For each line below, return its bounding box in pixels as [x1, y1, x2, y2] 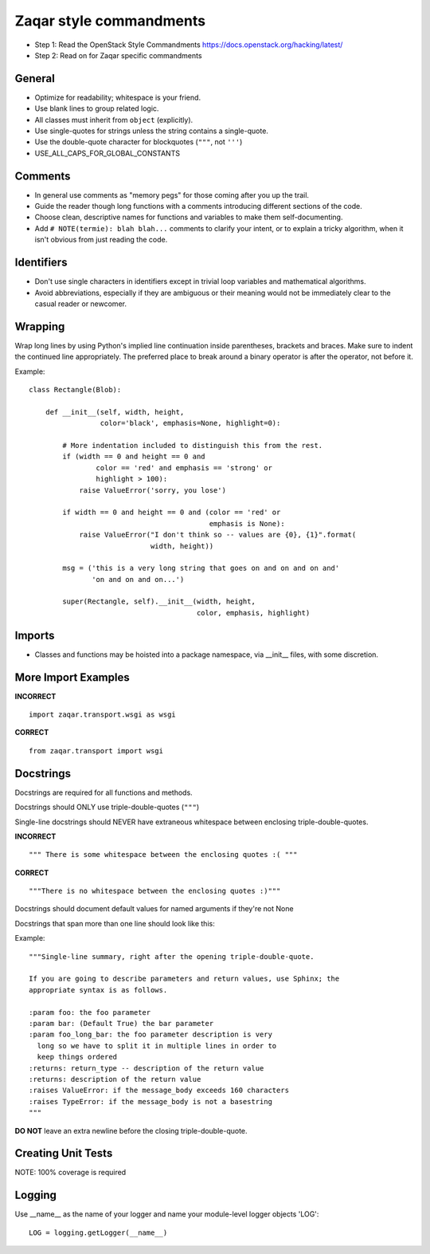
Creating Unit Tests [14, 1146, 113, 1160]
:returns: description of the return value [29, 1075, 201, 1083]
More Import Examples [14, 670, 131, 684]
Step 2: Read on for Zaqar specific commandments [34, 50, 202, 60]
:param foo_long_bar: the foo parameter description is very [29, 1030, 272, 1040]
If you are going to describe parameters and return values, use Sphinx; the [29, 974, 340, 984]
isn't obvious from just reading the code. [34, 235, 168, 245]
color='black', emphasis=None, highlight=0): [100, 419, 281, 428]
